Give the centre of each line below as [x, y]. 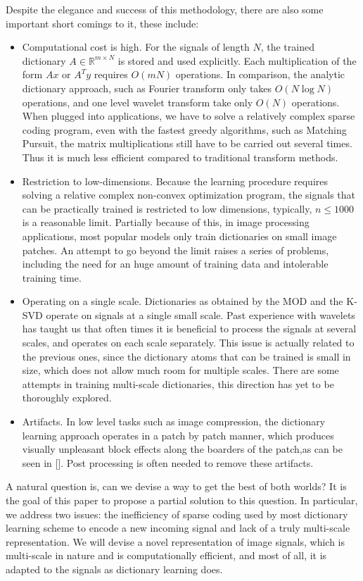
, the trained [287, 47]
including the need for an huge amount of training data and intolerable [175, 264]
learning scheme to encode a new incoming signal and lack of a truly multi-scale [178, 528]
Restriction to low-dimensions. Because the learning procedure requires [175, 181]
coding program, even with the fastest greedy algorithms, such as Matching [184, 129]
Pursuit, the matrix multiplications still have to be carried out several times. [187, 143]
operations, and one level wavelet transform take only [138, 102]
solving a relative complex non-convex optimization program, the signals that [189, 195]
